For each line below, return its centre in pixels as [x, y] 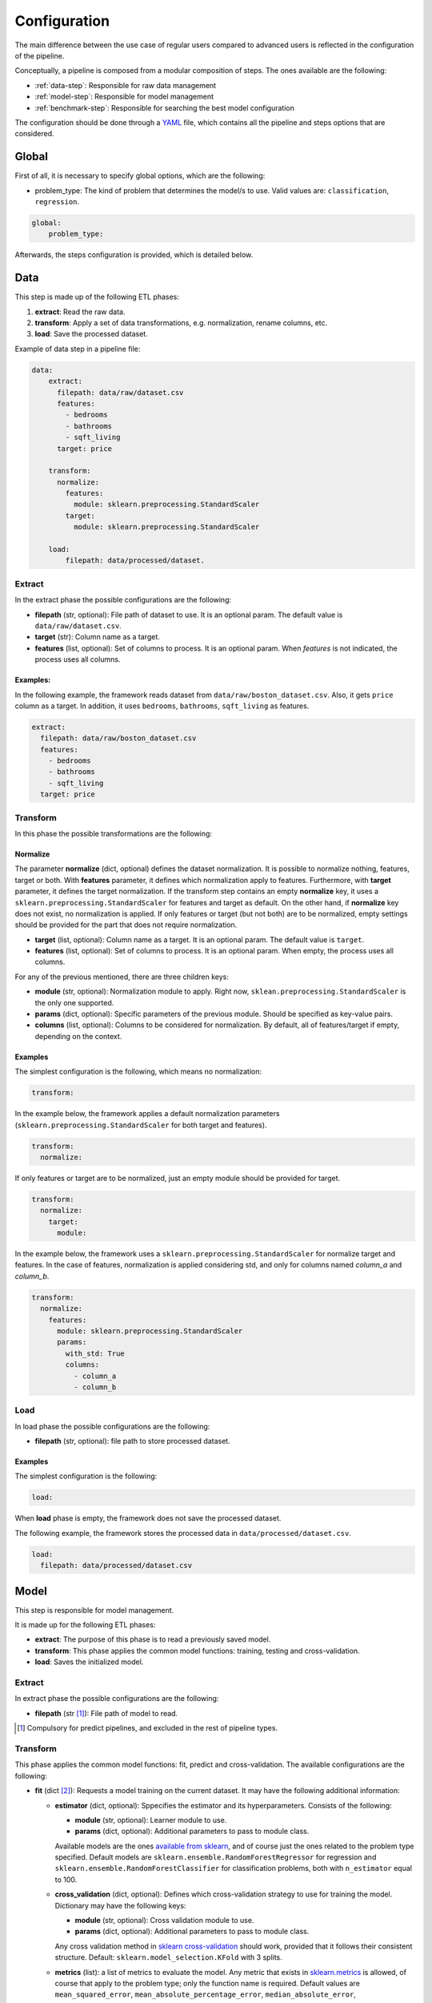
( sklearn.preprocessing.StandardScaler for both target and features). [141, 1125]
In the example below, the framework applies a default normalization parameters [147, 1114]
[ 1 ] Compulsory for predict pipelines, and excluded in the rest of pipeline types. [148, 1728]
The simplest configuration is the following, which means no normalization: [138, 1072]
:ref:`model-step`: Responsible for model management [124, 97]
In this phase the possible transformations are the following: [113, 833]
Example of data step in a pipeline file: [78, 349]
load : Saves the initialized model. [89, 1662]
